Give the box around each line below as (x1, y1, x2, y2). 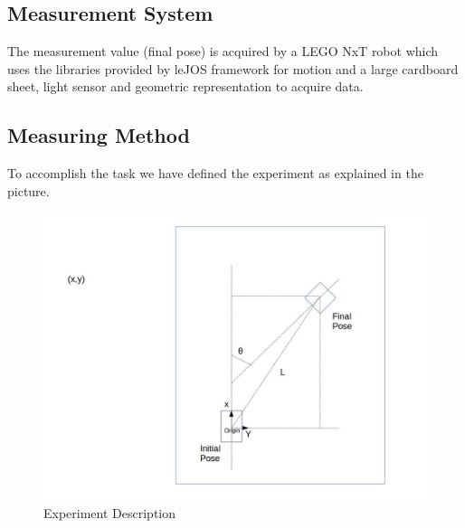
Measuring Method (7, 121, 190, 149)
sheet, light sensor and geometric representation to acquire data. (7, 77, 364, 96)
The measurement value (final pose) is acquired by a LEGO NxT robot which (7, 42, 439, 61)
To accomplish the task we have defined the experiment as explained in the (7, 164, 423, 183)
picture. (7, 181, 50, 200)
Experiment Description (43, 503, 176, 522)
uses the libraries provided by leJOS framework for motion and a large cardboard (7, 59, 459, 78)
